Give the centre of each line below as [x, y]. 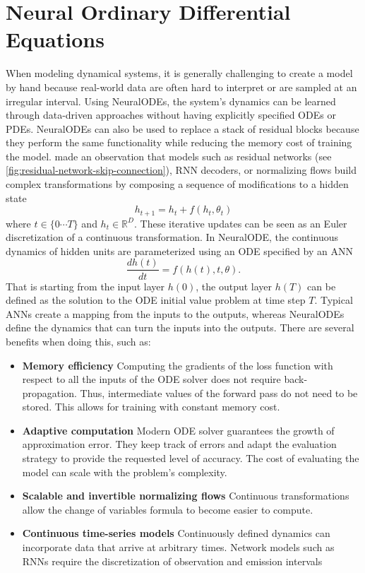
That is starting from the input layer [85, 286]
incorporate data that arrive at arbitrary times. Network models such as [178, 547]
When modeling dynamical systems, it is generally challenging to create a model [179, 73]
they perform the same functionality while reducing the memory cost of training [179, 142]
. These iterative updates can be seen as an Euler [240, 223]
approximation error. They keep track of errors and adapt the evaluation [179, 444]
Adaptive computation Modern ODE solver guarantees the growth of [178, 430]
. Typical [334, 300]
